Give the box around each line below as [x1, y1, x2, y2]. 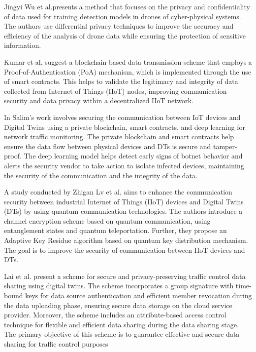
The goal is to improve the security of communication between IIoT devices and [4, 244, 245, 255]
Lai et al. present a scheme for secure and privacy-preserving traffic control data [4, 271, 246, 281]
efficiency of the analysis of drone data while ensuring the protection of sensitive [4, 30, 246, 40]
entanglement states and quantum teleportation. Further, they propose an [4, 225, 227, 235]
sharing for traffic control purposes [4, 339, 108, 349]
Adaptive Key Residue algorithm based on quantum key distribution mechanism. [4, 235, 248, 245]
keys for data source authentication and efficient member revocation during [25, 290, 252, 301]
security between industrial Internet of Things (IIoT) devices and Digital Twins [4, 196, 244, 206]
